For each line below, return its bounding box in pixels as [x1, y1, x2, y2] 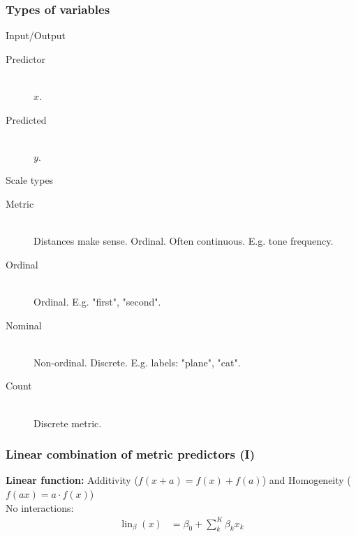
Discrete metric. [34, 415, 102, 430]
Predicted [6, 112, 47, 127]
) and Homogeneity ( [262, 473, 351, 487]
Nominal [6, 317, 42, 332]
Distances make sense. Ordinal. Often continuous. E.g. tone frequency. [34, 234, 334, 248]
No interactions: [6, 500, 74, 515]
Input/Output [6, 28, 66, 43]
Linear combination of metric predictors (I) [6, 445, 255, 463]
